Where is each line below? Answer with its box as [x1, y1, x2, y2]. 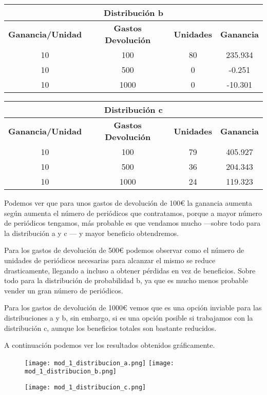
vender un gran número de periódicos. [4, 285, 123, 295]
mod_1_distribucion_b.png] [25, 368, 117, 376]
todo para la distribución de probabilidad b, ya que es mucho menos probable [4, 275, 248, 286]
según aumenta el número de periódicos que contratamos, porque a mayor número [4, 207, 262, 218]
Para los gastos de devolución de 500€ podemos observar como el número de [4, 245, 244, 255]
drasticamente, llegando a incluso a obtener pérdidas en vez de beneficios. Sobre [4, 265, 256, 275]
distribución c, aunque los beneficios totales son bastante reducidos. [4, 322, 217, 333]
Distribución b [104, 7, 163, 18]
